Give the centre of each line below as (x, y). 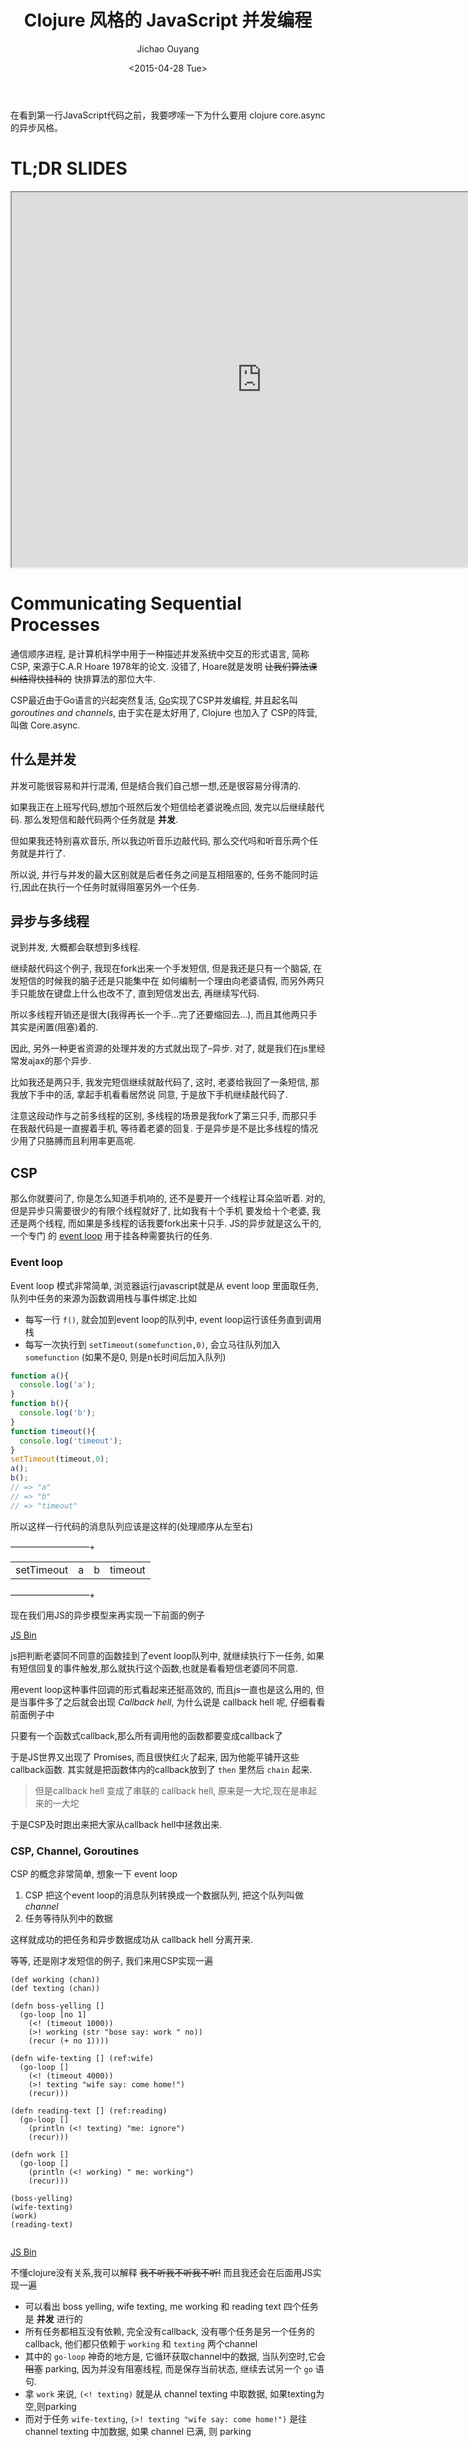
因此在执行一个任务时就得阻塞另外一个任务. (110, 887)
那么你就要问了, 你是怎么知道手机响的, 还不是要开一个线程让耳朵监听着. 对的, (168, 1198)
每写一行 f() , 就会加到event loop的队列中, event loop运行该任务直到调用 (173, 1319)
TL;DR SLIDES (69, 168)
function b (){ (40, 1404)
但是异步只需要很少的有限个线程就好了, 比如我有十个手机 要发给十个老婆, (160, 1211)
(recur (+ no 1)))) (69, 2041)
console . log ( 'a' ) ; (58, 1385)
